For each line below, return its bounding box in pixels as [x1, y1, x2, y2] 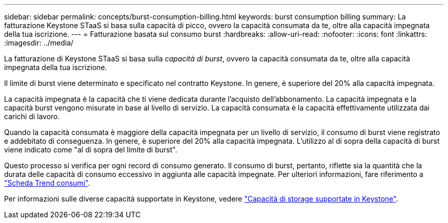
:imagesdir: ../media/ [4, 38, 74, 47]
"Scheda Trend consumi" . [4, 179, 90, 187]
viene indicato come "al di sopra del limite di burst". [4, 145, 177, 154]
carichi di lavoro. [4, 112, 60, 121]
